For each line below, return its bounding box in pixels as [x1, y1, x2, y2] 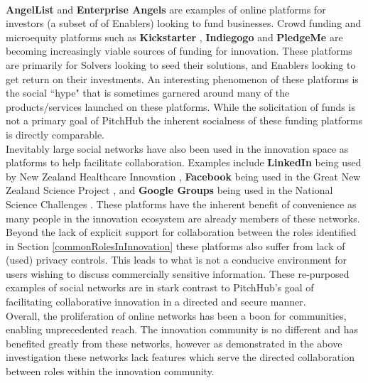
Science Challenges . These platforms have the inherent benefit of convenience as [6, 196, 357, 211]
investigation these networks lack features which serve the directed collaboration [6, 350, 355, 365]
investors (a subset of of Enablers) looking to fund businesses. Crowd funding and [6, 16, 362, 31]
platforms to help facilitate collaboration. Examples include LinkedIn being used [6, 155, 362, 170]
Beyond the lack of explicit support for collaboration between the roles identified [6, 225, 357, 239]
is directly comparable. [6, 126, 104, 141]
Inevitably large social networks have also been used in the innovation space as [6, 141, 349, 156]
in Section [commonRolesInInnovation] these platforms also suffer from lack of [6, 238, 345, 253]
